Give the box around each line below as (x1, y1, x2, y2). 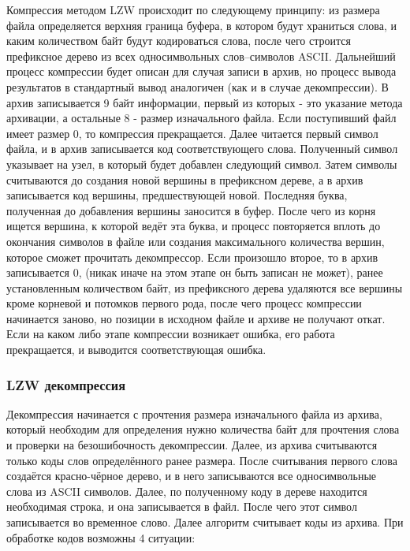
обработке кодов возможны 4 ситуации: (6, 529, 196, 545)
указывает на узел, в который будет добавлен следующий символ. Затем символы (6, 155, 397, 172)
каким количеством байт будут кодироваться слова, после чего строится (6, 32, 351, 49)
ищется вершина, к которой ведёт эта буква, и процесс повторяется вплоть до (6, 218, 381, 234)
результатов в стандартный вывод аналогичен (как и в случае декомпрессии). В (6, 78, 389, 95)
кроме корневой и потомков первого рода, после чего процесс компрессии (6, 295, 362, 311)
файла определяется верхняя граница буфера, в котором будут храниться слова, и (6, 17, 397, 33)
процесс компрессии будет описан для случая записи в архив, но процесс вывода (6, 63, 397, 80)
